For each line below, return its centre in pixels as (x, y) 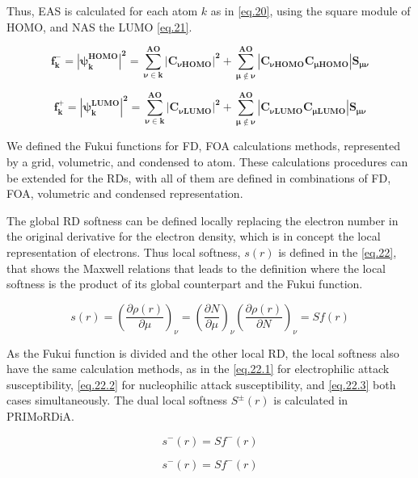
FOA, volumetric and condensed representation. (125, 193)
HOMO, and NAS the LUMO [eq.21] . (99, 26)
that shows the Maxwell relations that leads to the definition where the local (196, 268)
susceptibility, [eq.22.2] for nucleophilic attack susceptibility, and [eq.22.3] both (201, 384)
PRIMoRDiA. (41, 415)
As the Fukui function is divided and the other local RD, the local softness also (203, 352)
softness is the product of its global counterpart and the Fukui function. (185, 284)
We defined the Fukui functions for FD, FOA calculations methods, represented (203, 146)
